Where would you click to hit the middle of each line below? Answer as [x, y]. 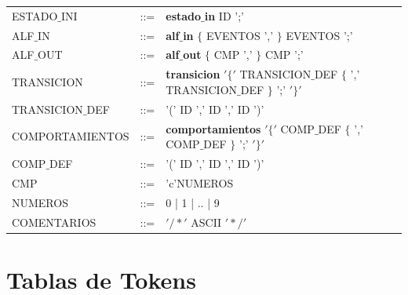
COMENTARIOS [54, 222]
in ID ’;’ [224, 15]
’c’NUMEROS [200, 182]
